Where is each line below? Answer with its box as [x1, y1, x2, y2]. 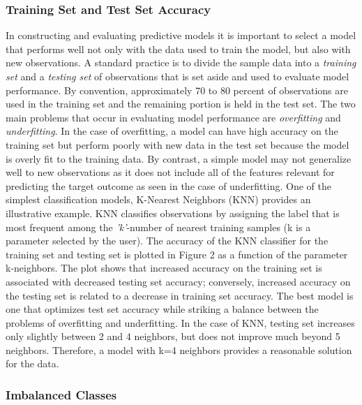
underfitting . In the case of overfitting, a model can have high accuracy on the [6, 124, 338, 138]
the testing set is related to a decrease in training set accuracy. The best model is [6, 288, 354, 302]
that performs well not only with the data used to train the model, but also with [6, 41, 351, 56]
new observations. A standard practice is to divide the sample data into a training [6, 55, 356, 70]
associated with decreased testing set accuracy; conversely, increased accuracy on [6, 274, 351, 288]
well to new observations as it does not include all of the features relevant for [6, 165, 335, 179]
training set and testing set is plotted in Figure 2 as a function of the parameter [6, 246, 348, 261]
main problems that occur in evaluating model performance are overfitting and [6, 110, 341, 124]
